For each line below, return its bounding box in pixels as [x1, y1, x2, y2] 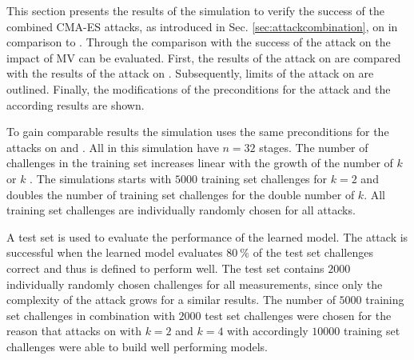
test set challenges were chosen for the [205, 306, 392, 323]
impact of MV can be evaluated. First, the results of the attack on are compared [6, 49, 401, 66]
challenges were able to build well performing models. [6, 338, 268, 354]
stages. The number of [259, 138, 368, 155]
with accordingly [227, 322, 309, 339]
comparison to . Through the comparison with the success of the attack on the [6, 34, 391, 50]
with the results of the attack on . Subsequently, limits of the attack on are [6, 65, 374, 82]
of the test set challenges [253, 244, 373, 261]
